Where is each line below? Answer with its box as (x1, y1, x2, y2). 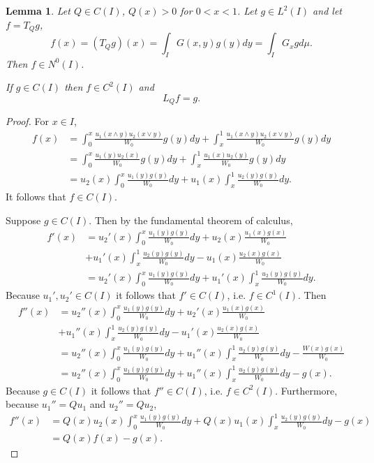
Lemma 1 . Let (6, 3, 70, 17)
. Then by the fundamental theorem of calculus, (89, 212, 293, 227)
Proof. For (6, 114, 50, 128)
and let (313, 3, 342, 17)
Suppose (6, 212, 41, 227)
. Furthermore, (275, 383, 338, 397)
